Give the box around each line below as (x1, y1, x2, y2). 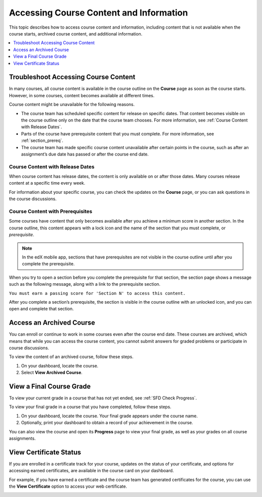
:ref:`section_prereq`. (21, 137, 64, 143)
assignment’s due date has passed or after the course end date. (21, 151, 149, 157)
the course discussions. (9, 196, 57, 202)
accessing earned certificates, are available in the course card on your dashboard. (9, 468, 174, 474)
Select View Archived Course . (21, 370, 82, 376)
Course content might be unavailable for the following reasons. (9, 102, 135, 107)
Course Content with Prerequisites (9, 208, 93, 215)
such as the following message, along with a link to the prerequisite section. (9, 281, 161, 287)
